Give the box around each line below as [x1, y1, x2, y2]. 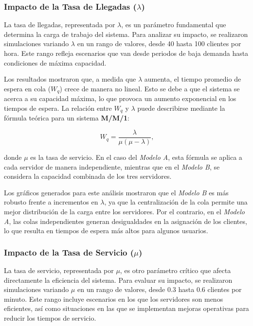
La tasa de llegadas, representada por [4, 19, 115, 30]
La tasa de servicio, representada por [4, 265, 114, 275]
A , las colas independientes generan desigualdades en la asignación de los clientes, [4, 216, 247, 226]
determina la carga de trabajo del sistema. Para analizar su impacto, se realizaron [4, 29, 248, 39]
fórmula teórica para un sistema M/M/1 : [4, 113, 130, 123]
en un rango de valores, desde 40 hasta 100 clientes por [77, 38, 241, 49]
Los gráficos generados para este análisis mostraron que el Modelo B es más [4, 187, 229, 197]
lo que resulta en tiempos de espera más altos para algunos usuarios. [4, 225, 208, 236]
